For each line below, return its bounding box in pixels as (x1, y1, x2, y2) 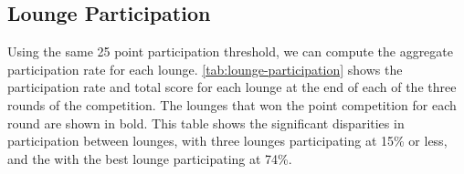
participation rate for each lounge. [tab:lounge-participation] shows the (7, 59, 403, 78)
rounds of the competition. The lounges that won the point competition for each (7, 95, 457, 114)
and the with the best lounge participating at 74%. (7, 148, 292, 168)
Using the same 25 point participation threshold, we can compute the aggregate (7, 42, 453, 61)
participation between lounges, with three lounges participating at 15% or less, (7, 131, 448, 150)
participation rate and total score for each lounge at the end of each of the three (7, 77, 457, 97)
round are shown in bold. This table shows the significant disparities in (7, 113, 405, 132)
